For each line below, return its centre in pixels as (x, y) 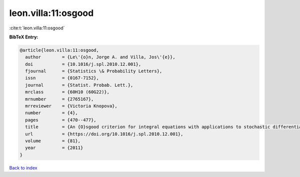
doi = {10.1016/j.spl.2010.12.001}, (83, 64)
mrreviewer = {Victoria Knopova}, (71, 106)
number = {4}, (52, 113)
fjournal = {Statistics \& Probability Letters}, (94, 71)
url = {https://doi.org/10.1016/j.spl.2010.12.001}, (104, 134)
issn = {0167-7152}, (62, 78)
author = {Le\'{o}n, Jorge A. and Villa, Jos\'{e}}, (100, 57)
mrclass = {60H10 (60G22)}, (67, 92)
